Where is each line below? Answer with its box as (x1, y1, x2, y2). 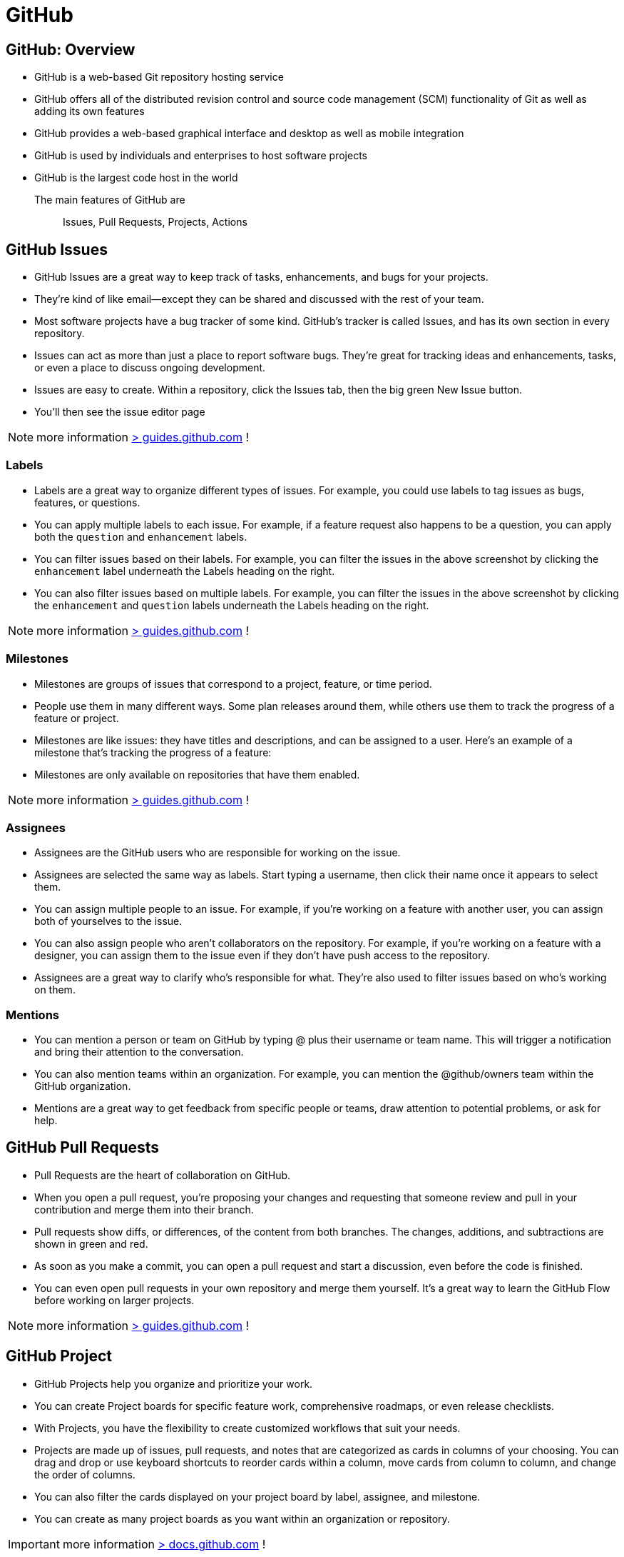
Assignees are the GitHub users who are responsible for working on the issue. (34, 846, 401, 859)
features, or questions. (34, 496, 140, 509)
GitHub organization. (34, 1080, 131, 1093)
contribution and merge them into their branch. (34, 1203, 254, 1216)
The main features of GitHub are (34, 194, 185, 206)
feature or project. (34, 711, 119, 724)
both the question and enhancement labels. (34, 530, 247, 543)
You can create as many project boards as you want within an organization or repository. (34, 1512, 450, 1525)
